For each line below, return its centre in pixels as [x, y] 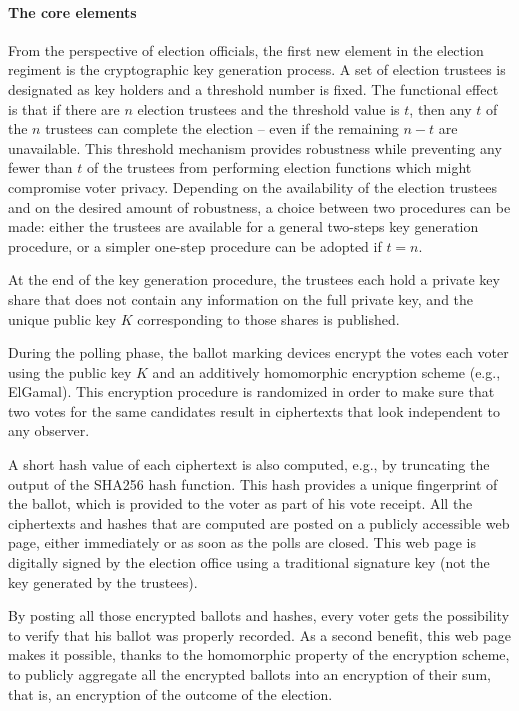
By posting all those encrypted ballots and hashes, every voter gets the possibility [259, 615]
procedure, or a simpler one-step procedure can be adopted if [195, 245]
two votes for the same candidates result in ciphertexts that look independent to [254, 410]
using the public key [70, 371]
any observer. [49, 430]
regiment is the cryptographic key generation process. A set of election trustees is [257, 69]
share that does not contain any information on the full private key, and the [241, 298]
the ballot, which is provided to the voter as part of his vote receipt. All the [240, 503]
